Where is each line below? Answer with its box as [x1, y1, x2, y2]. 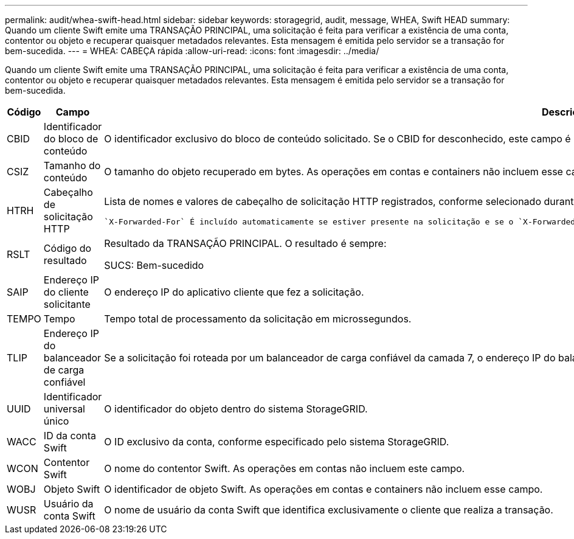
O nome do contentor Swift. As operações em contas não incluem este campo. [104, 462, 465, 475]
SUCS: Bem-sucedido [104, 259, 204, 271]
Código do [43, 242, 92, 254]
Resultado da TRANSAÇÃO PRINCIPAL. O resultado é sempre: [104, 237, 387, 249]
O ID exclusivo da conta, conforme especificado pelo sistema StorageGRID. [104, 436, 449, 448]
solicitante [43, 298, 91, 310]
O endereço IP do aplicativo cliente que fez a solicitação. [104, 286, 364, 298]
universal [43, 403, 85, 415]
